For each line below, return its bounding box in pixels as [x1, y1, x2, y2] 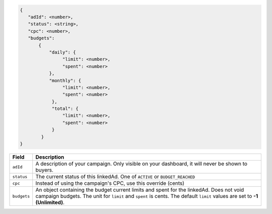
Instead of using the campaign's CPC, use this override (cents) [35, 180, 185, 186]
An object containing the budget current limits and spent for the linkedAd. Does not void [35, 186, 244, 193]
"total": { [51, 106, 79, 112]
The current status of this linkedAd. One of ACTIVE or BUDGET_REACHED [35, 173, 195, 180]
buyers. [35, 167, 54, 173]
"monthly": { [49, 78, 82, 83]
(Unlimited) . [35, 199, 65, 206]
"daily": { [49, 49, 76, 55]
